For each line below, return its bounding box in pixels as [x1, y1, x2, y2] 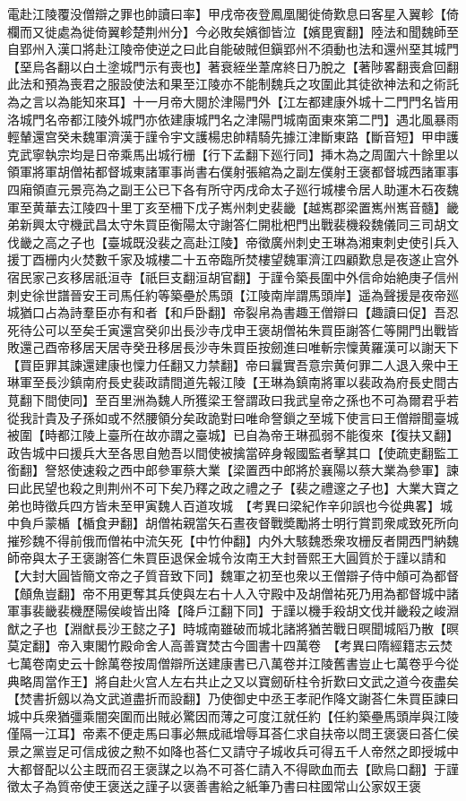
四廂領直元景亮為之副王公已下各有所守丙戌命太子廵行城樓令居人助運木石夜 [7, 179, 446, 198]
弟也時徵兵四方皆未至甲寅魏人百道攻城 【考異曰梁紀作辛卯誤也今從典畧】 [7, 495, 440, 514]
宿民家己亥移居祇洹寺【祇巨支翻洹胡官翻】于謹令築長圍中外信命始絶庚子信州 [7, 267, 459, 286]
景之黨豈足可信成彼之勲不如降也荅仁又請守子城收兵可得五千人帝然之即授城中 [7, 741, 459, 760]
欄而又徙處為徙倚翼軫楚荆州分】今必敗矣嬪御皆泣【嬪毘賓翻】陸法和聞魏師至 [7, 22, 459, 40]
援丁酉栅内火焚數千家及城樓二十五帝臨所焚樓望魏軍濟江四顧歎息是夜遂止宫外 [7, 250, 459, 269]
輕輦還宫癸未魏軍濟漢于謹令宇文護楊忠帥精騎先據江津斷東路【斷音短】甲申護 [7, 127, 459, 146]
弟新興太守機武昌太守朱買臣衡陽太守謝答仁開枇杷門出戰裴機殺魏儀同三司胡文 [7, 215, 459, 234]
